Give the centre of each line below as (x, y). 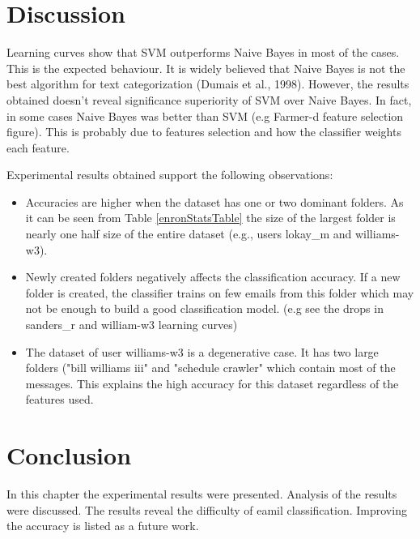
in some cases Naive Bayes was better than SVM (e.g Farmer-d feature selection (205, 115)
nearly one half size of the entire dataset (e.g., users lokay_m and (189, 234)
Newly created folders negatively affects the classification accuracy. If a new (213, 277)
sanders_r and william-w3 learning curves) (132, 325)
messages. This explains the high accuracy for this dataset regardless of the (212, 383)
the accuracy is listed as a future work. (103, 526)
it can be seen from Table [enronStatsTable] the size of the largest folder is (210, 218)
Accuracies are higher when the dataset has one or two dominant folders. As (214, 201)
